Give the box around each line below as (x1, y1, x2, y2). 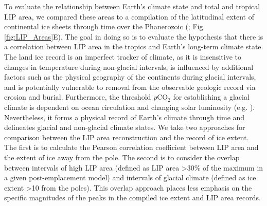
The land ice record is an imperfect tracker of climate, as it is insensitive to (4, 51, 241, 62)
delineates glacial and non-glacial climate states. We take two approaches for (4, 122, 245, 133)
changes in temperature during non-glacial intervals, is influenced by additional (4, 61, 254, 72)
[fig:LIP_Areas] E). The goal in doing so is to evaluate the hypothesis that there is (4, 31, 263, 42)
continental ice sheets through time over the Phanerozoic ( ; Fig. (4, 21, 205, 32)
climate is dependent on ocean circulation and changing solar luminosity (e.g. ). (4, 101, 255, 112)
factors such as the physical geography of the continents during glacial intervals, (4, 71, 256, 82)
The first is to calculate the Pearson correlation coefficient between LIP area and (4, 142, 259, 153)
